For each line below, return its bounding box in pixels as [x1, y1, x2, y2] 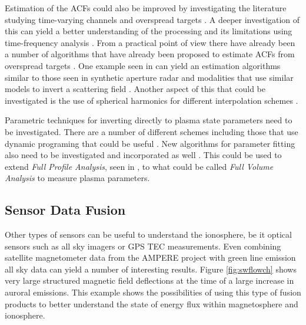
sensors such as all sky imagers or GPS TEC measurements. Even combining [5, 239, 281, 252]
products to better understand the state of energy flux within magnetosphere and [5, 297, 298, 310]
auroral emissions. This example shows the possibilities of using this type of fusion [5, 286, 301, 298]
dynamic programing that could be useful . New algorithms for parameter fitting [5, 137, 295, 149]
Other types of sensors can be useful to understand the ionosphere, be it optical [5, 228, 292, 241]
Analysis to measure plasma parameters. [5, 172, 150, 184]
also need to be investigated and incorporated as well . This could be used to [5, 149, 282, 161]
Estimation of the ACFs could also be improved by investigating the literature [5, 2, 287, 14]
